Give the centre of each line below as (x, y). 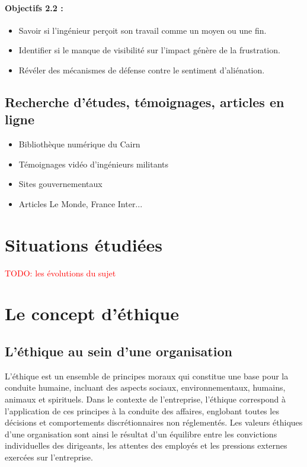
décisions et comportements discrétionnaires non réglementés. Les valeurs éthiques (154, 422)
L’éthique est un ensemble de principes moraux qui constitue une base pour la (147, 376)
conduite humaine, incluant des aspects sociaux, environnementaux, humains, (145, 387)
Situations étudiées (84, 244)
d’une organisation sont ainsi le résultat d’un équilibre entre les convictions (141, 434)
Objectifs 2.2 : (34, 7)
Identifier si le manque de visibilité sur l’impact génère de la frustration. (149, 50)
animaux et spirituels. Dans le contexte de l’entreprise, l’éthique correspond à (145, 399)
